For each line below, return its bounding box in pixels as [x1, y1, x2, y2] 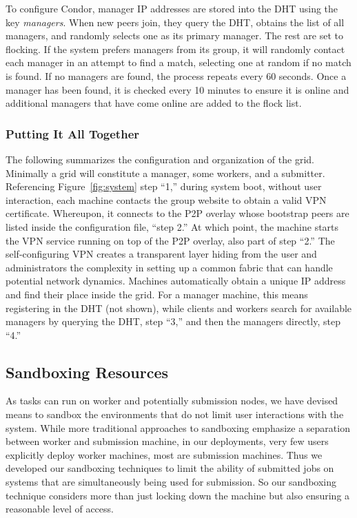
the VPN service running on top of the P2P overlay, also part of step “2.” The [6, 233, 335, 247]
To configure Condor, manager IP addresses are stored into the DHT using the [6, 1, 338, 15]
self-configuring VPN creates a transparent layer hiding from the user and [6, 247, 317, 261]
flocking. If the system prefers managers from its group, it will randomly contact [6, 41, 345, 56]
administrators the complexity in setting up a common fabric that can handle [6, 260, 333, 274]
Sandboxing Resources [6, 361, 168, 382]
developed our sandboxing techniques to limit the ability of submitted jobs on [6, 461, 334, 475]
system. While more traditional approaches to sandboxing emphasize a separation [6, 420, 350, 435]
